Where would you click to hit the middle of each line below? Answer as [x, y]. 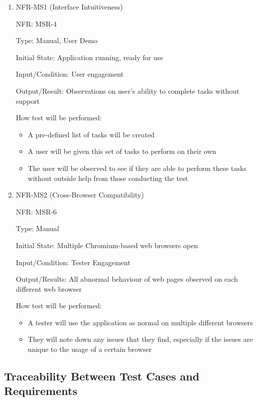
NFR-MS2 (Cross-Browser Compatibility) [80, 195]
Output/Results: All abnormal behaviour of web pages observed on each [127, 279]
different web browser [49, 288]
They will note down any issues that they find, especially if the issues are [140, 339]
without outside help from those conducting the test [108, 178]
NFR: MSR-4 [36, 23]
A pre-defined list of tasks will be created [91, 134]
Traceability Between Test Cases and [102, 376]
